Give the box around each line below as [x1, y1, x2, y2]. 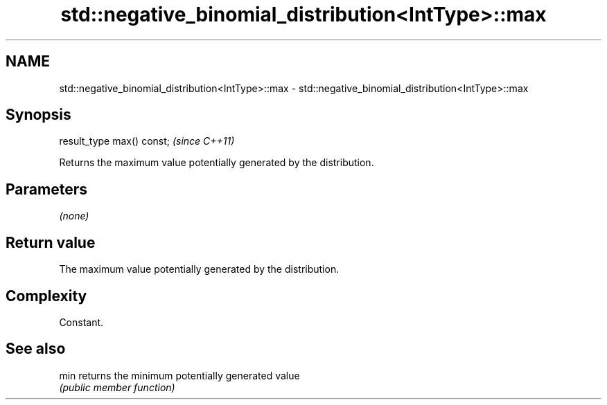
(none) [59, 210, 89, 222]
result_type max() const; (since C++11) [59, 135, 235, 147]
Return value [6, 233, 96, 251]
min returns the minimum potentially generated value [59, 369, 300, 381]
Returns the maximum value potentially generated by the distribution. [59, 156, 374, 169]
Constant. [59, 316, 104, 328]
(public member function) [59, 381, 175, 393]
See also [6, 340, 66, 358]
